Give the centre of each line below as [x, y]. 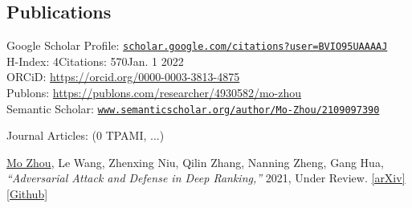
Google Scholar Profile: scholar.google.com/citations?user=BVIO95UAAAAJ [197, 45]
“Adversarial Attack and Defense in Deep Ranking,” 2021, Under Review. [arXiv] [206, 178]
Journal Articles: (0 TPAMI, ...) [86, 135]
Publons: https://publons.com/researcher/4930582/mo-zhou [154, 93]
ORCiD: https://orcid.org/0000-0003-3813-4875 [123, 77]
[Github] [27, 194]
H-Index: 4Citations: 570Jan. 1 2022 [95, 61]
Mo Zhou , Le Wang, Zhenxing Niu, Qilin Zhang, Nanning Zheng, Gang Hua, [195, 162]
